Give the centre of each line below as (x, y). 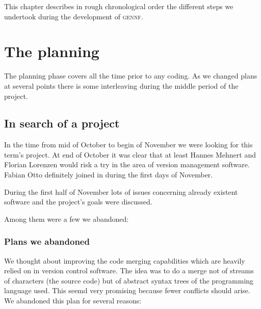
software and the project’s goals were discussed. (78, 202)
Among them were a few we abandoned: (67, 218)
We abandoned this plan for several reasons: (73, 301)
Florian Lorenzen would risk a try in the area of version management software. (127, 164)
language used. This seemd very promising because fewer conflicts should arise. (127, 290)
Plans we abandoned (47, 241)
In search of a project (62, 123)
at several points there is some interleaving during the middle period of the (121, 85)
